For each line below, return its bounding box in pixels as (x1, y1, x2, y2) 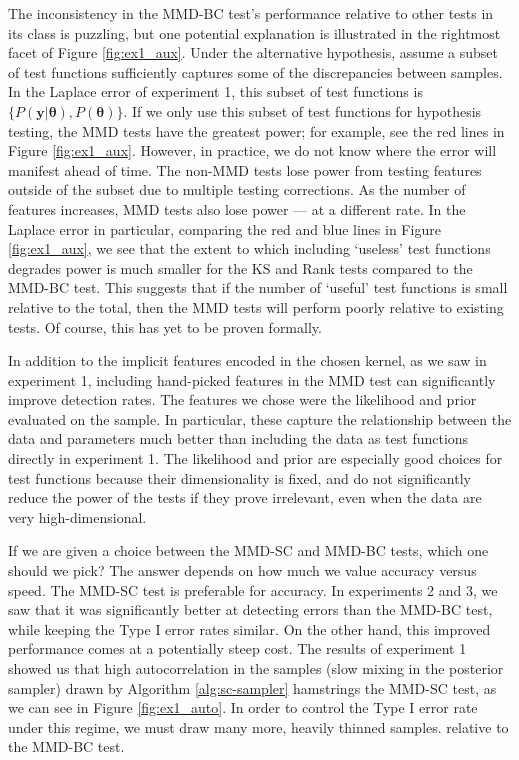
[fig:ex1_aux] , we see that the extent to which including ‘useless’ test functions (8, 238, 491, 259)
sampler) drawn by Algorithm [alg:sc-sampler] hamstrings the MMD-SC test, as (8, 677, 497, 698)
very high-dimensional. (8, 506, 147, 527)
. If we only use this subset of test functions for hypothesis (123, 100, 482, 121)
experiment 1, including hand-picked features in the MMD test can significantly (8, 369, 496, 390)
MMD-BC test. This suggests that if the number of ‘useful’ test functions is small (8, 277, 508, 298)
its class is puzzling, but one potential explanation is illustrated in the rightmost (8, 22, 501, 43)
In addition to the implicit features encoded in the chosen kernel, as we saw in (8, 350, 487, 371)
